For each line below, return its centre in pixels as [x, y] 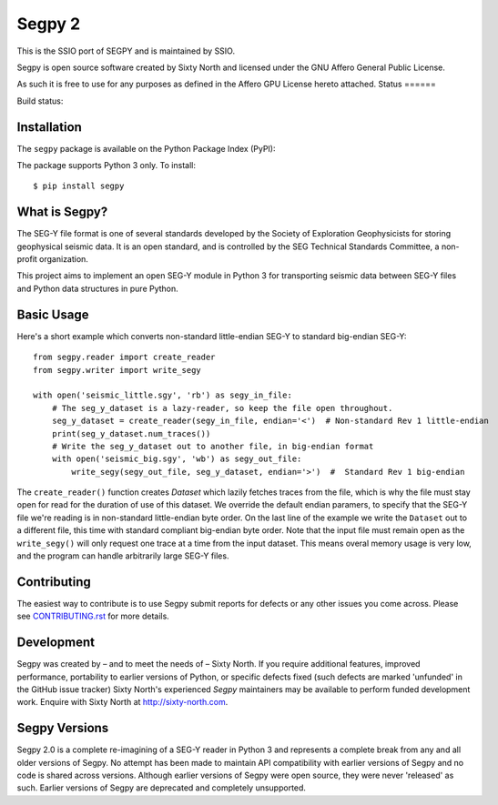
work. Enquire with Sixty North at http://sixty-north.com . [122, 702]
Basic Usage [53, 314]
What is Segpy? [62, 212]
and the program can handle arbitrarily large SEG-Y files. [123, 556]
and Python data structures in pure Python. [98, 288]
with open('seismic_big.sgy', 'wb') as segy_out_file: [177, 459]
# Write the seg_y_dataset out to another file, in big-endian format [213, 446]
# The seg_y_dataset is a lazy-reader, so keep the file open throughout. [222, 408]
